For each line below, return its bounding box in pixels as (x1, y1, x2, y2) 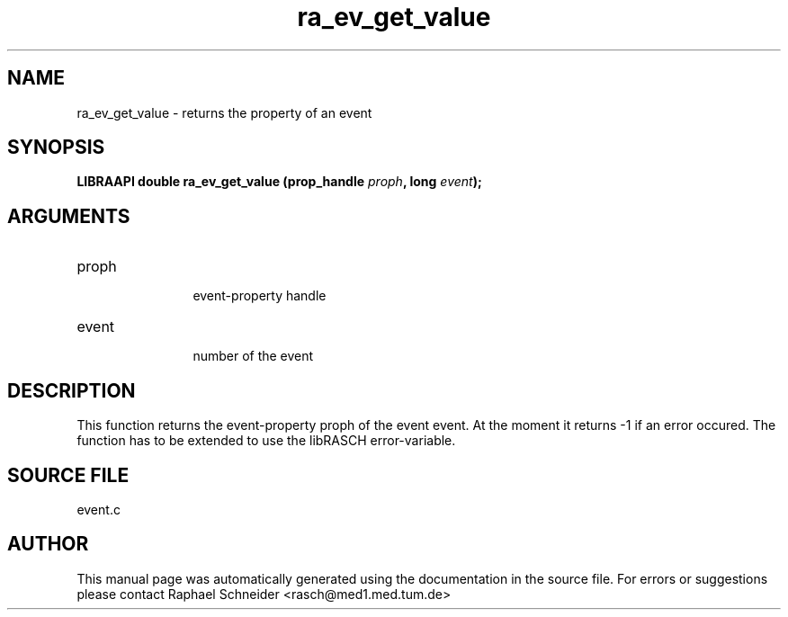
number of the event (193, 348, 314, 364)
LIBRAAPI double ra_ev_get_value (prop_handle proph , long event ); (76, 174, 482, 190)
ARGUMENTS (7, 204, 130, 228)
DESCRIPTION (7, 379, 136, 402)
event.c (76, 501, 121, 517)
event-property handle (193, 288, 327, 304)
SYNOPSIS (7, 136, 105, 159)
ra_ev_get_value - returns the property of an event (76, 104, 372, 121)
